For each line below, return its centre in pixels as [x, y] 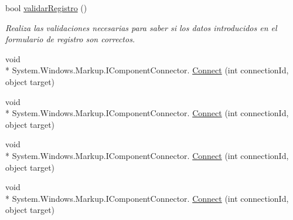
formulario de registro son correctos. [70, 39]
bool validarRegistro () [46, 8]
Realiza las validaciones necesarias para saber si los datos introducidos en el [141, 27]
